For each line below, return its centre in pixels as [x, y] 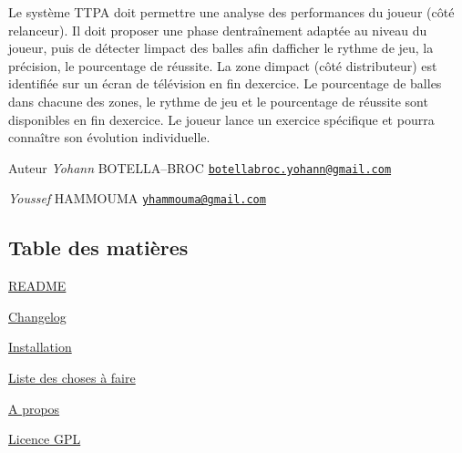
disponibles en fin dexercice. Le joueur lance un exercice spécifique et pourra [221, 119]
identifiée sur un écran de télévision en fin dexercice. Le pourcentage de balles [225, 83]
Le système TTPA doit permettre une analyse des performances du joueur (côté [231, 12]
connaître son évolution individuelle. [109, 137]
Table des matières [98, 247]
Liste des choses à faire [72, 378]
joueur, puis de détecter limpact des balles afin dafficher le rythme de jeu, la [221, 48]
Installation [40, 347]
